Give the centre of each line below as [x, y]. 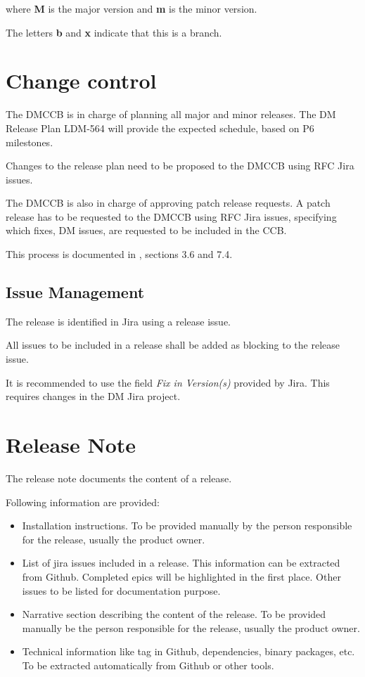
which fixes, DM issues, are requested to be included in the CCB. [146, 230]
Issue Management [75, 292]
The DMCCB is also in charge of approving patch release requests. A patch [168, 203]
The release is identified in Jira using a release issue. [119, 321]
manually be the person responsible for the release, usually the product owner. [191, 627]
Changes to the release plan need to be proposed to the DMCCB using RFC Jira [180, 166]
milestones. [30, 142]
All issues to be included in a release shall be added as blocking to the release [173, 345]
